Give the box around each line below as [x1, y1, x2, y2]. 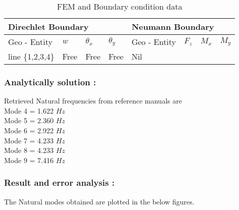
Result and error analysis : [4, 176, 115, 189]
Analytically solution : [4, 75, 97, 88]
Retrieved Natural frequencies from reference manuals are [4, 95, 182, 106]
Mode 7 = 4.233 [4, 135, 54, 145]
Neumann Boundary [131, 21, 214, 32]
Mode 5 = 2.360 [4, 115, 54, 126]
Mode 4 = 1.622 [4, 105, 54, 116]
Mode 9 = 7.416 [4, 154, 54, 165]
